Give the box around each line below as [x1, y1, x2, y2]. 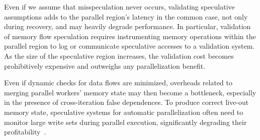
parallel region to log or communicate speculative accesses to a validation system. [4, 41, 255, 51]
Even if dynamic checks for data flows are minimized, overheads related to [4, 77, 232, 88]
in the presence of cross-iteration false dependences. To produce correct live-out [4, 97, 249, 107]
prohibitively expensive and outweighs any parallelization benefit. [4, 60, 206, 71]
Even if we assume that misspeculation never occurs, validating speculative [4, 2, 235, 12]
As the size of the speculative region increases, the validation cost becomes [4, 50, 234, 61]
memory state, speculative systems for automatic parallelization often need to [4, 106, 243, 117]
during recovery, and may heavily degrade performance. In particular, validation [4, 21, 251, 32]
